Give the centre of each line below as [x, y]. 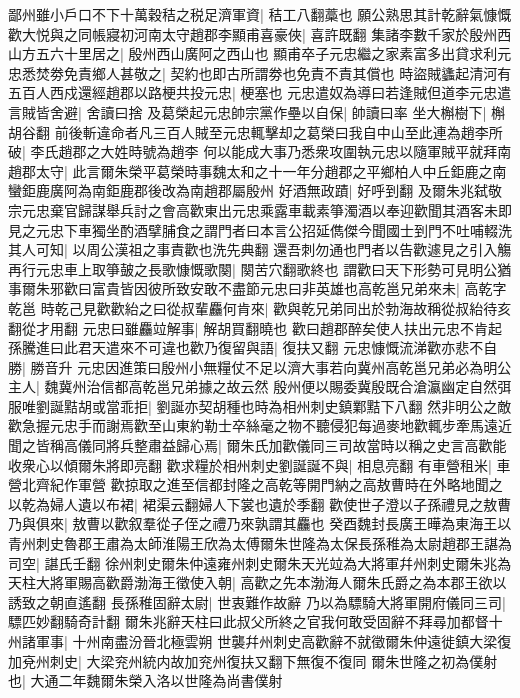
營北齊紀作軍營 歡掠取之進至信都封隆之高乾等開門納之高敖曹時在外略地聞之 [255, 484]
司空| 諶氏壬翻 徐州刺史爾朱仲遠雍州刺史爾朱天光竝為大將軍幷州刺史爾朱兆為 [260, 562]
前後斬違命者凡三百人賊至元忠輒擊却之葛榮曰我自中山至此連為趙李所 [278, 131]
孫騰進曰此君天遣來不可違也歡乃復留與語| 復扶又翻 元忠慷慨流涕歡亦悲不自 [253, 347]
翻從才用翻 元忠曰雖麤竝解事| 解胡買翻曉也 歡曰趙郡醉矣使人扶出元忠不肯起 [255, 327]
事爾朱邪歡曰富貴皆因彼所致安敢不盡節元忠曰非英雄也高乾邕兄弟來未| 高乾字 [257, 288]
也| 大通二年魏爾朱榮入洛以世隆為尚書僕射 [145, 680]
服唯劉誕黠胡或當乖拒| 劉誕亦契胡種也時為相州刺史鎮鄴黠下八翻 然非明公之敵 [260, 405]
